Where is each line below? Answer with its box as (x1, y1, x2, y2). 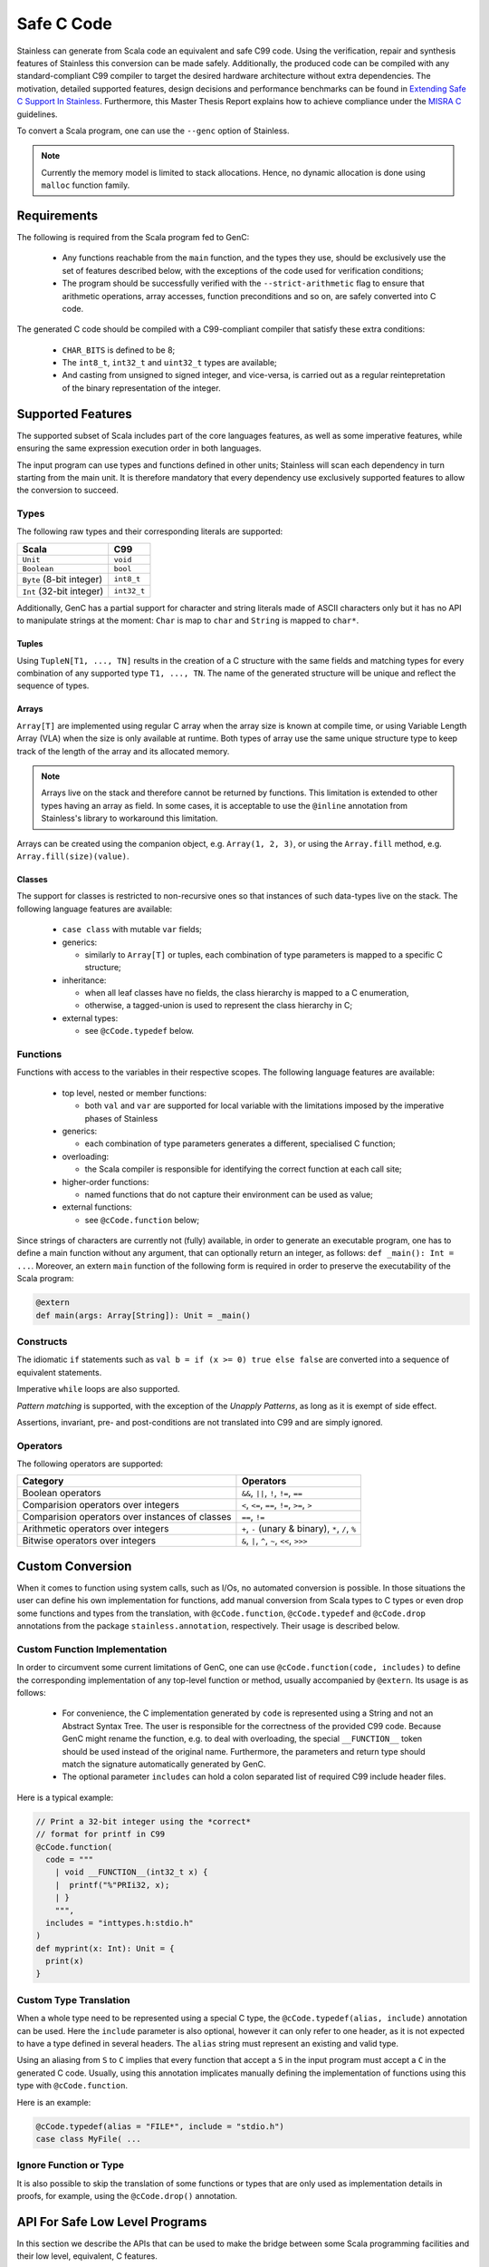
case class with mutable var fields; (62, 924, 203, 935)
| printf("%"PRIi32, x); (54, 1880, 170, 1890)
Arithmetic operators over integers (22, 1523, 169, 1535)
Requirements (16, 208, 99, 223)
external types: (62, 1012, 119, 1024)
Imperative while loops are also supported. (16, 1384, 180, 1395)
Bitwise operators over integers (22, 1534, 157, 1547)
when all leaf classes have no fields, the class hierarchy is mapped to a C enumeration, (84, 988, 409, 998)
